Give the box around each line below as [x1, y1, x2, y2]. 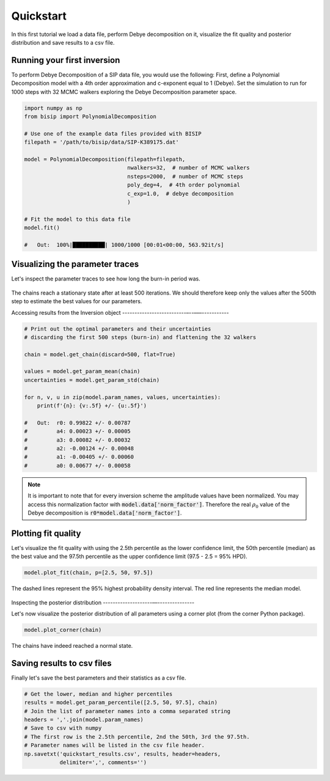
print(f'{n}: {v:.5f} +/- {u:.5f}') [37, 402, 147, 409]
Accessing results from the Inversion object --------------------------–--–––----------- [11, 309, 229, 316]
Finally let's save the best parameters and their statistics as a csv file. [11, 674, 186, 681]
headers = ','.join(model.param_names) [24, 716, 144, 723]
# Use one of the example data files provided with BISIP [24, 130, 202, 137]
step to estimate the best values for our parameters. [11, 298, 142, 305]
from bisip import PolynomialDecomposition [24, 113, 157, 120]
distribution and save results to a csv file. [11, 38, 115, 46]
